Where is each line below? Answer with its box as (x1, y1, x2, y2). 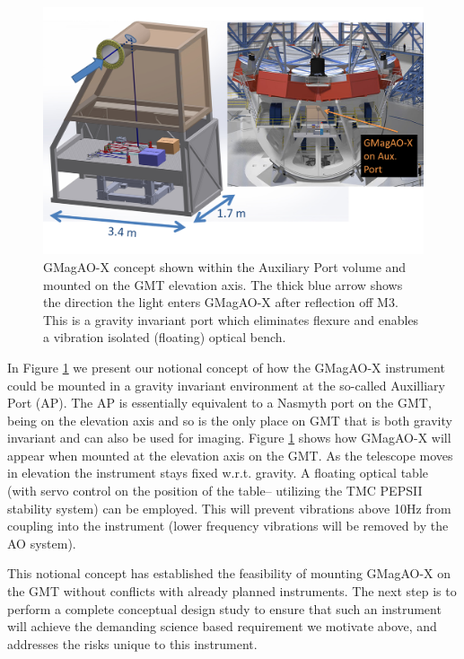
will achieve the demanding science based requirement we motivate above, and (7, 617, 437, 636)
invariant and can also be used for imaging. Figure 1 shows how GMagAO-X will (7, 428, 451, 447)
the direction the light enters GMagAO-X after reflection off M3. (43, 293, 398, 312)
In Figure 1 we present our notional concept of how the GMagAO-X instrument (7, 357, 445, 376)
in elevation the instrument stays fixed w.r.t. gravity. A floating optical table (7, 463, 428, 482)
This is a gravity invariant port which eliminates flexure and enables (43, 310, 419, 329)
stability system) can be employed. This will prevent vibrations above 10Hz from (7, 498, 451, 517)
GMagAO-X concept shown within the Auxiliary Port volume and (43, 257, 407, 276)
